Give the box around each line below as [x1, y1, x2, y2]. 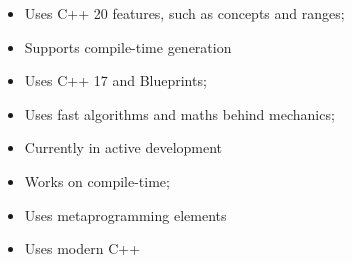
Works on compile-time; [24, 170, 170, 191]
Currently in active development [24, 137, 223, 158]
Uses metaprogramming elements [24, 204, 227, 225]
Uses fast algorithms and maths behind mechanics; [24, 103, 335, 124]
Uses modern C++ [24, 238, 141, 259]
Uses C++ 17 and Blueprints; [24, 70, 207, 91]
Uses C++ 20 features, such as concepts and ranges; [24, 3, 345, 23]
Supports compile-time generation [24, 36, 232, 57]
